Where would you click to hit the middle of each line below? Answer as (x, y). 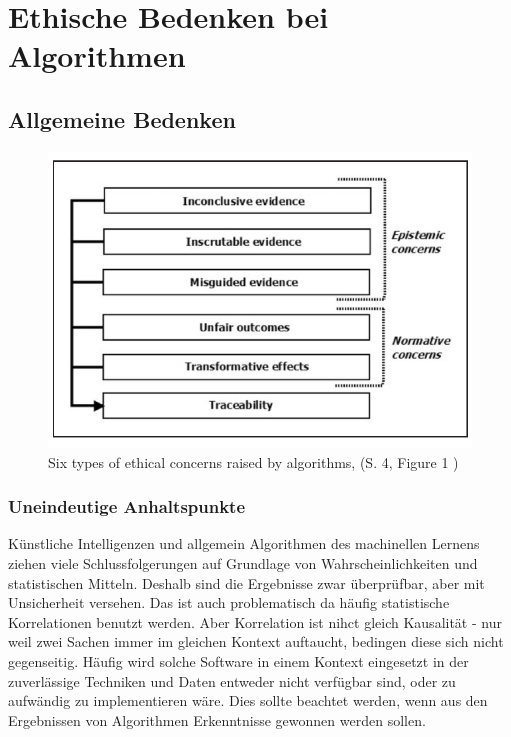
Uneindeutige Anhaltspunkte (127, 506)
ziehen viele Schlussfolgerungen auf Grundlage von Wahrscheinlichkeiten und (243, 562)
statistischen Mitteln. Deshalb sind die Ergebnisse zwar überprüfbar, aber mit (246, 582)
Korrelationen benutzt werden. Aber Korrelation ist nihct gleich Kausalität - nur (255, 621)
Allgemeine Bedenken (122, 118)
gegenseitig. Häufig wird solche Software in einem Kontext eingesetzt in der (238, 660)
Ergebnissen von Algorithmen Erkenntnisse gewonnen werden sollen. (217, 719)
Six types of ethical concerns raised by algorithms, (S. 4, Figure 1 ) (253, 461)
